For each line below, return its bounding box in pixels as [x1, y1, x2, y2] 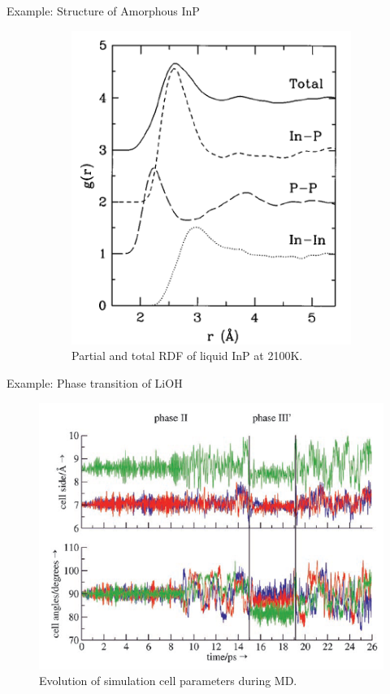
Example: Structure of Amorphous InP [6, 2, 200, 19]
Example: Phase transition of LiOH [6, 375, 183, 392]
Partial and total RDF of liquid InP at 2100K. [71, 347, 303, 364]
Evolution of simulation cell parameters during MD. [39, 672, 297, 689]
